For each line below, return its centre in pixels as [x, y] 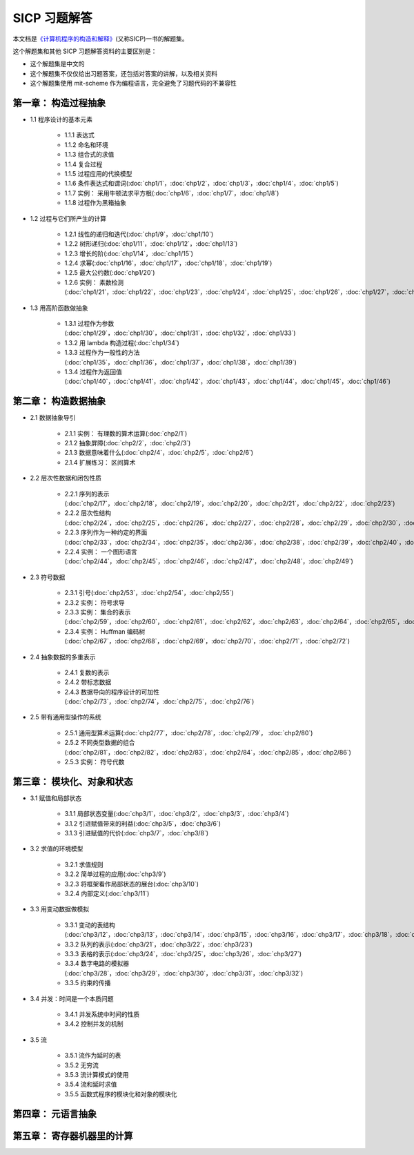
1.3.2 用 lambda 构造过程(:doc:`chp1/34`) [122, 342]
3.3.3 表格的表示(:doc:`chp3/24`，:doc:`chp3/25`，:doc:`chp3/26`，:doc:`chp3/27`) [183, 954]
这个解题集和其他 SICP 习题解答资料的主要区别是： [85, 51]
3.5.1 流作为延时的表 [93, 1056]
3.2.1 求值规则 [84, 864]
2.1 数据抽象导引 [53, 418]
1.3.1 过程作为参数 [89, 324]
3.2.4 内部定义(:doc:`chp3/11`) [107, 893]
